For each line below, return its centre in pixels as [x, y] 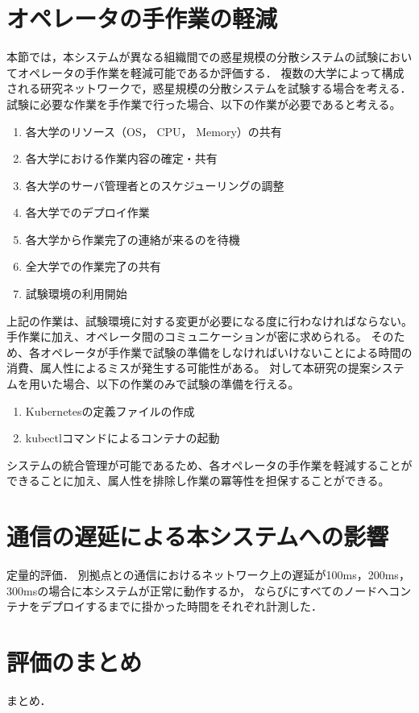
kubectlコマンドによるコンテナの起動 [122, 438]
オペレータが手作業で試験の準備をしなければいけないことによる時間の [226, 352]
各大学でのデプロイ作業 [87, 212]
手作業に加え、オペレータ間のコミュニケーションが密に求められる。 [187, 336]
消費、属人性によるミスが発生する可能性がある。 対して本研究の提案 [189, 368]
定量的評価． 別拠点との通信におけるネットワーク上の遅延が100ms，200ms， [208, 575]
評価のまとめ [75, 662]
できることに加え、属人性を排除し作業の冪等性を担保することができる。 [198, 481]
